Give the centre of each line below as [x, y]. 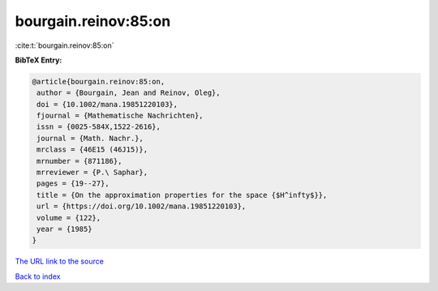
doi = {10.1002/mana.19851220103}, [107, 104]
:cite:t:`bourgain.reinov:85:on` [64, 45]
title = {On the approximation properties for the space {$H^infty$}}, [182, 195]
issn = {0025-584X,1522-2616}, [99, 127]
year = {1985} [64, 229]
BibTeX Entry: [39, 60]
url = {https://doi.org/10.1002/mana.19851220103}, [142, 206]
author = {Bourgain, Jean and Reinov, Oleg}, [129, 93]
